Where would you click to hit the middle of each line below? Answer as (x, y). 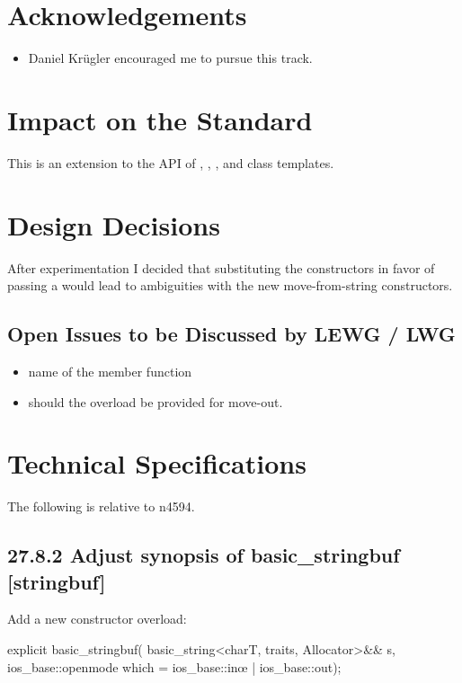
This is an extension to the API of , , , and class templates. (171, 162)
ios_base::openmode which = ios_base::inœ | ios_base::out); (174, 666)
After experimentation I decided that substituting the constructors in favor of (221, 267)
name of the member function (110, 371)
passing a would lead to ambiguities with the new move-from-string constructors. (230, 285)
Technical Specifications (157, 463)
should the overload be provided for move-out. (155, 401)
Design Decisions (114, 224)
